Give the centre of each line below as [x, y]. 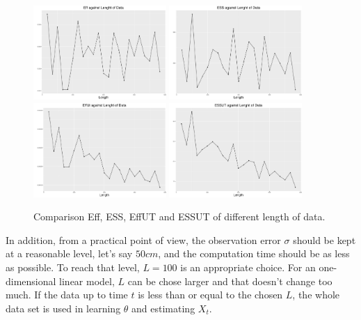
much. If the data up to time [67, 295]
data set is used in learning [63, 308]
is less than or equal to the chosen [210, 295]
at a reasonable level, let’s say [69, 253]
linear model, [87, 281]
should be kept [324, 239]
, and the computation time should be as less [254, 253]
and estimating [163, 308]
